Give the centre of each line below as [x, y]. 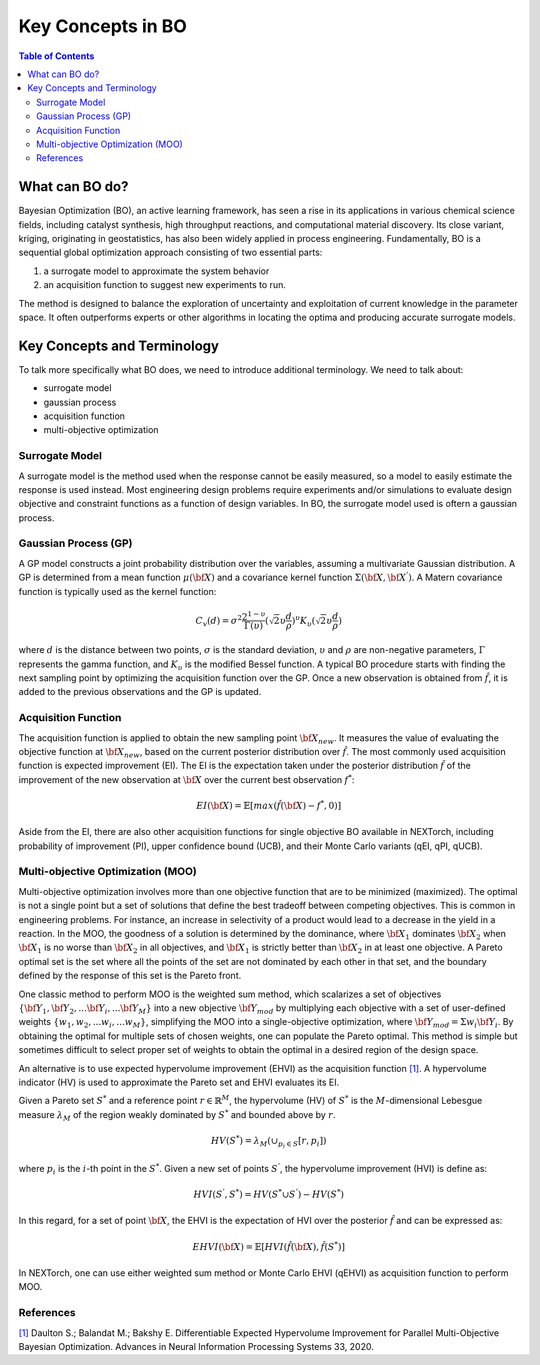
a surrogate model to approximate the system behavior [156, 271]
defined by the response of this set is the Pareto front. [130, 976]
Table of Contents [56, 56]
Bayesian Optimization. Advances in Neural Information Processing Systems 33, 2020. [196, 1346]
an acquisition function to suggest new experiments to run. [165, 285]
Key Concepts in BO [102, 26]
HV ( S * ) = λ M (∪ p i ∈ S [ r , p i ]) [268, 1141]
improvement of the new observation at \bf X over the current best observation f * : [186, 779]
